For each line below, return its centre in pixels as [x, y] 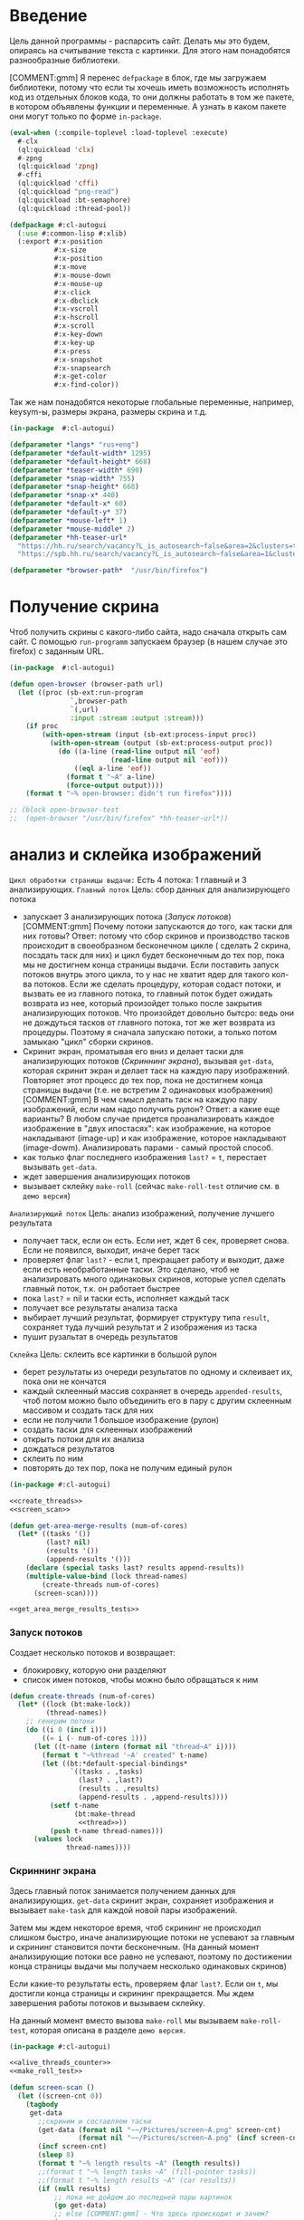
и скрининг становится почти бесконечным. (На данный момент [134, 1946]
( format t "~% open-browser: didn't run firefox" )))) [129, 793]
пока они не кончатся [64, 1381]
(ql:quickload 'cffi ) [58, 183]
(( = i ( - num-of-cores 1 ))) [95, 1738]
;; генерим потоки [60, 1722]
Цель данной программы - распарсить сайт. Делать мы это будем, [140, 41]
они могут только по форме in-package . [85, 116]
